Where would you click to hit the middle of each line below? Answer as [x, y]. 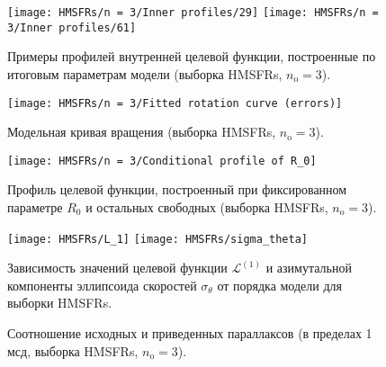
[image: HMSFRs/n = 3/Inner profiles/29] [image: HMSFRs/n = [193, 13]
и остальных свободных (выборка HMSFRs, [207, 207]
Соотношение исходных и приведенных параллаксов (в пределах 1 [190, 333]
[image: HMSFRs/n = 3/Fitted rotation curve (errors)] [175, 103]
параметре [35, 207]
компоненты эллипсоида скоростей [102, 285]
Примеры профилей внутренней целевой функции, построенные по [192, 56]
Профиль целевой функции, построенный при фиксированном [177, 189]
